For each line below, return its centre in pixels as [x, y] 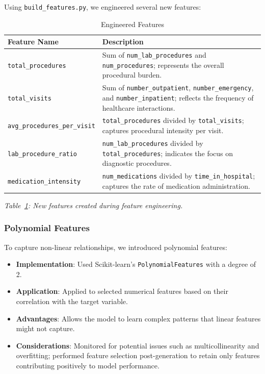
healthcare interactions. [139, 107]
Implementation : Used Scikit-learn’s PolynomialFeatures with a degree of [136, 264]
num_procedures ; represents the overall [163, 65]
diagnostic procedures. [137, 163]
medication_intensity [44, 181]
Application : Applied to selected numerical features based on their [122, 291]
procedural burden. [132, 75]
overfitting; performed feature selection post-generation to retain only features [138, 355]
